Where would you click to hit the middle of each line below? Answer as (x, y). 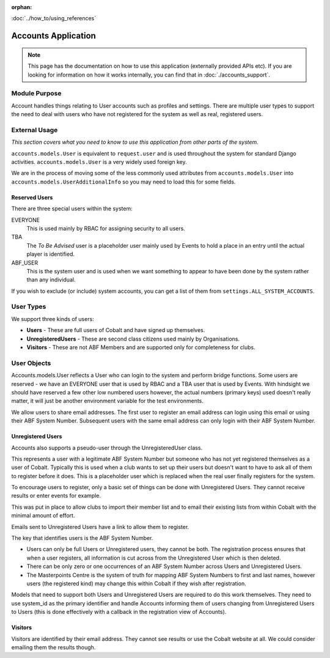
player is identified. (51, 254)
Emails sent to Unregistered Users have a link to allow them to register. (100, 527)
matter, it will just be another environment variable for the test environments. (108, 401)
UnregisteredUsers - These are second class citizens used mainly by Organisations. (133, 339)
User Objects (31, 363)
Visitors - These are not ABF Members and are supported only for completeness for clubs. (141, 347)
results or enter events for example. (56, 496)
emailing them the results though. (53, 647)
